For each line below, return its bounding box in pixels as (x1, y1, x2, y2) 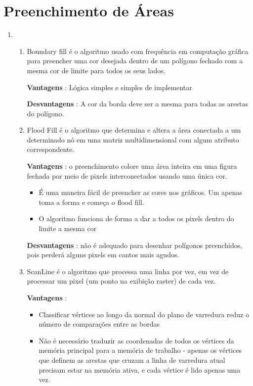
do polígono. (27, 108, 64, 118)
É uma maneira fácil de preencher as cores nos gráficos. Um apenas (39, 187, 242, 197)
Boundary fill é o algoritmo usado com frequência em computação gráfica (27, 46, 249, 56)
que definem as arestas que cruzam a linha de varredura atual (39, 354, 225, 365)
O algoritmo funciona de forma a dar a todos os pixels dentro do (39, 213, 234, 224)
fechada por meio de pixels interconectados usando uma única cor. (27, 170, 227, 181)
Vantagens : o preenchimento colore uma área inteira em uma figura (27, 161, 237, 171)
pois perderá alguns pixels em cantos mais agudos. (27, 249, 179, 260)
